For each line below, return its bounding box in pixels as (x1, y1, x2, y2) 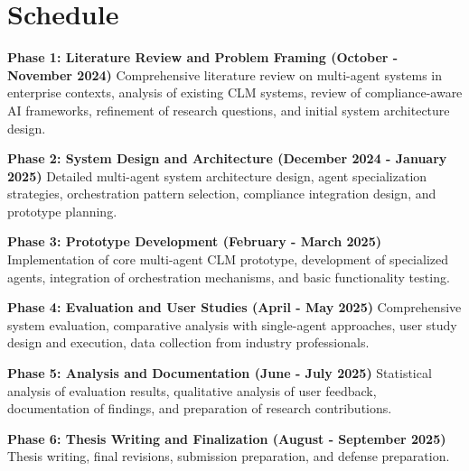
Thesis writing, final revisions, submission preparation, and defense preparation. (7, 447, 450, 466)
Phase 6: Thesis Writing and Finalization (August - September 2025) (7, 429, 446, 448)
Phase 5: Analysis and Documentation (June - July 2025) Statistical (7, 364, 432, 383)
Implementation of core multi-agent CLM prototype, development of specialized (7, 250, 448, 269)
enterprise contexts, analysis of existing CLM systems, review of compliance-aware (7, 83, 463, 102)
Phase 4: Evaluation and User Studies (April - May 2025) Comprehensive (7, 298, 462, 317)
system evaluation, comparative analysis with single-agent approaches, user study (7, 315, 457, 334)
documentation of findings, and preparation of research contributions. (7, 399, 392, 418)
